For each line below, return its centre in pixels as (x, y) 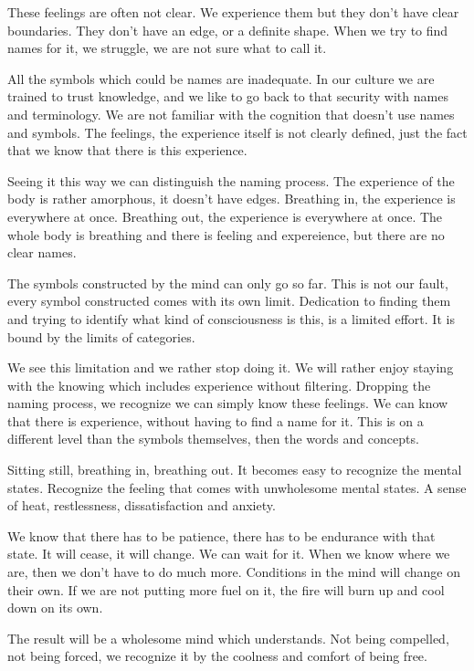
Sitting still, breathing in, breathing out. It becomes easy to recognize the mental (235, 470)
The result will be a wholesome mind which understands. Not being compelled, (228, 638)
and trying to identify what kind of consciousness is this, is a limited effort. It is (231, 318)
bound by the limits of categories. (101, 336)
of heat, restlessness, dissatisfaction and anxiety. (142, 505)
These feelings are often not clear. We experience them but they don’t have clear (233, 12)
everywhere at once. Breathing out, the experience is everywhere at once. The (225, 216)
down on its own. (55, 608)
